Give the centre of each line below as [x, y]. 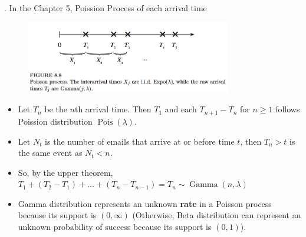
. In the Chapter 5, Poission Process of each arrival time [106, 8]
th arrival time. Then [113, 109]
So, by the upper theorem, [65, 172]
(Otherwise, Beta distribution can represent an [217, 215]
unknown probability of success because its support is [115, 227]
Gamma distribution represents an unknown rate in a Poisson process [145, 203]
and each [181, 109]
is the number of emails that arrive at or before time [140, 141]
